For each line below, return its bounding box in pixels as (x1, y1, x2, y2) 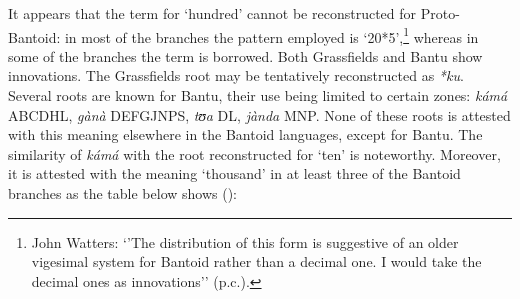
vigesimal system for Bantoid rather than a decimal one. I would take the (31, 251, 482, 272)
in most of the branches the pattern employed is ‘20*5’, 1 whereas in (64, 23, 479, 47)
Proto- (420, 3, 460, 23)
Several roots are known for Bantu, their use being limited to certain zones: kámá (8, 85, 508, 106)
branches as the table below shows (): (8, 183, 237, 203)
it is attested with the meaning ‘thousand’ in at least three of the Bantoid (8, 163, 461, 184)
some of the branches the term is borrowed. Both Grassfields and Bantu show (8, 45, 483, 66)
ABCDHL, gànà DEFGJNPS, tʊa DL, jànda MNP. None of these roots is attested (8, 104, 511, 125)
